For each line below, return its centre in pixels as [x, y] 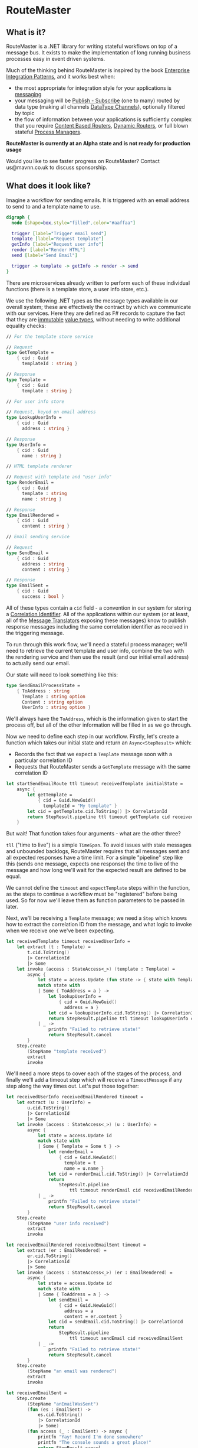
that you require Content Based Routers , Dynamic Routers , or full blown [101, 126]
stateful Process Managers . [48, 132]
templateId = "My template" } [80, 806]
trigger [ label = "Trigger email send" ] [59, 233]
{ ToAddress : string [43, 691]
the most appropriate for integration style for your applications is [93, 88]
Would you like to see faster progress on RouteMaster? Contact [83, 161]
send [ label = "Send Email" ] [44, 256]
